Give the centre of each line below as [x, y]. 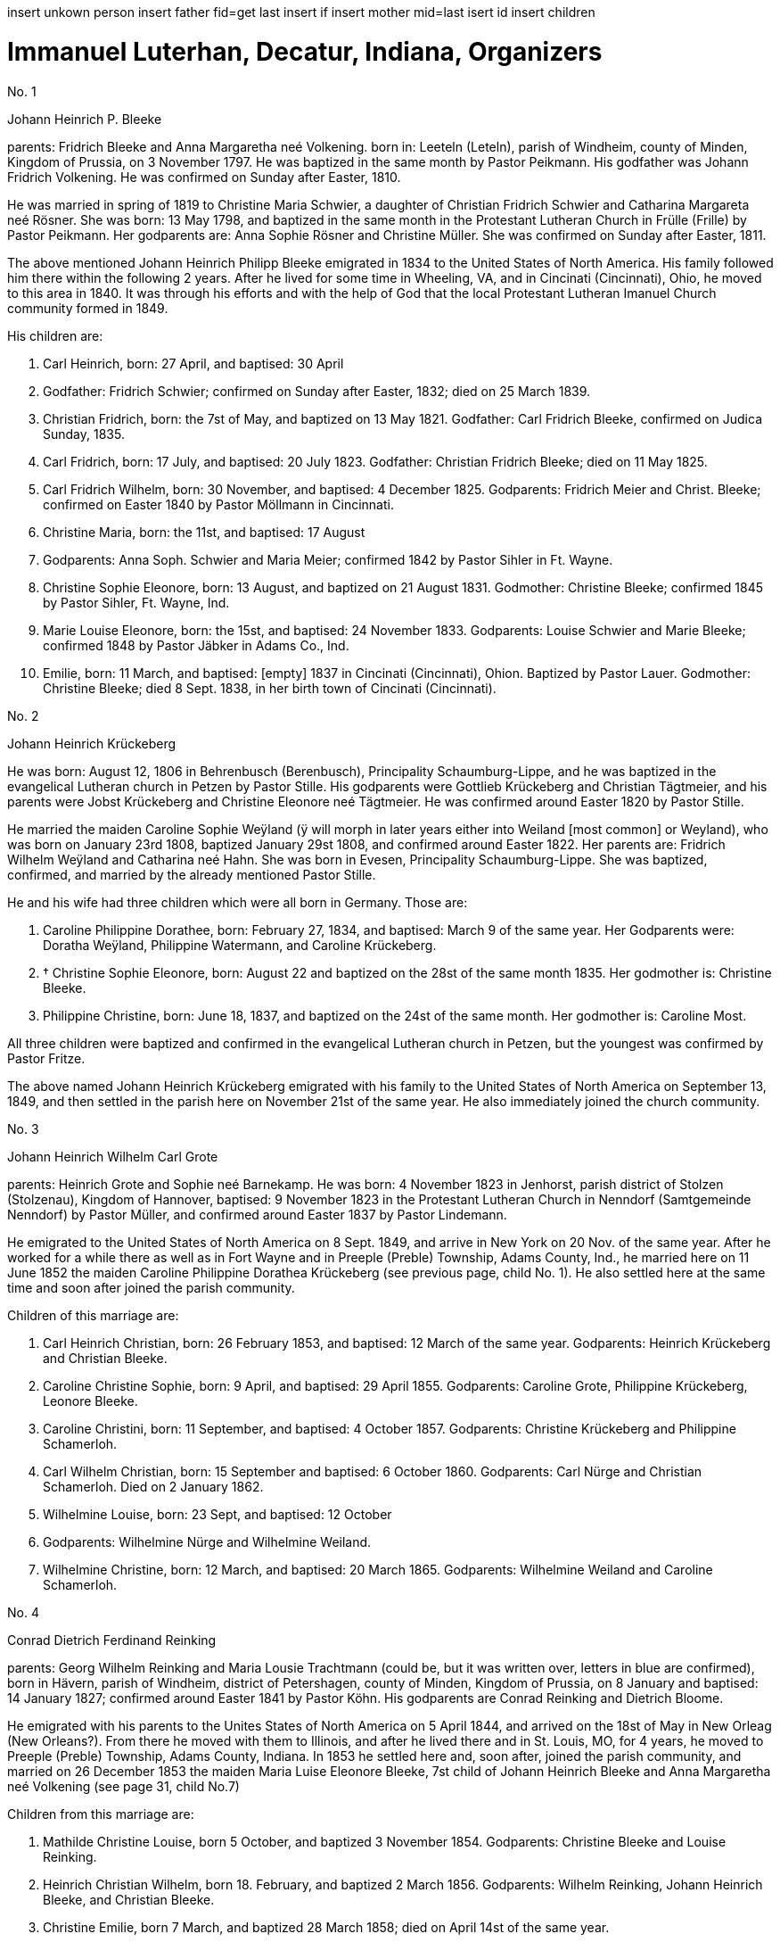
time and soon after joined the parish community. [151, 1287]
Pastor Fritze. [46, 1058]
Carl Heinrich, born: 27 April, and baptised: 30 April [193, 363]
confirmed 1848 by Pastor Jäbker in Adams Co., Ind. [196, 645]
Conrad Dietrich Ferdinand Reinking [112, 1640]
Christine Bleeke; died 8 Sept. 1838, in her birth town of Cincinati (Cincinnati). [270, 688]
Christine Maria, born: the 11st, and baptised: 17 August [204, 532]
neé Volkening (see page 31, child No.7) [123, 1786]
